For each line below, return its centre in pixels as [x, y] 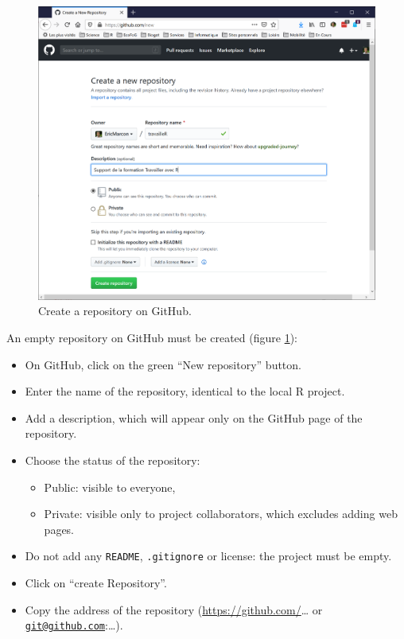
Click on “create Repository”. [96, 583]
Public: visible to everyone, [110, 487]
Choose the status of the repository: [113, 460]
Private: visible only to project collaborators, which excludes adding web [221, 514]
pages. [59, 529]
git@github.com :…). [74, 625]
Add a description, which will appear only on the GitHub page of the [194, 417]
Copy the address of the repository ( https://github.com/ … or [174, 609]
